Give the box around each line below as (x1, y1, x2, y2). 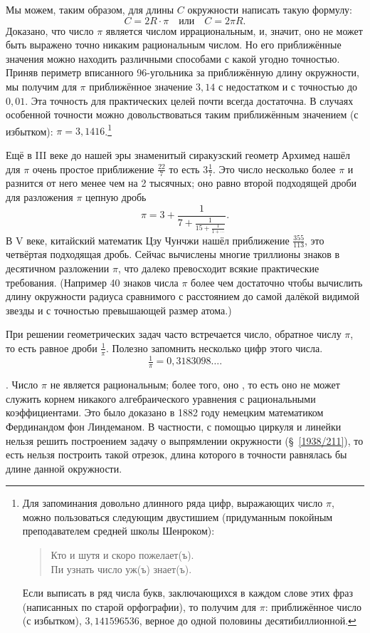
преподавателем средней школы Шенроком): (22, 523, 215, 538)
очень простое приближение (32, 161, 154, 176)
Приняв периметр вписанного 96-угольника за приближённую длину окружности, (6, 65, 360, 80)
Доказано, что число (6, 23, 94, 38)
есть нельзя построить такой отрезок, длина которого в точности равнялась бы (6, 447, 347, 462)
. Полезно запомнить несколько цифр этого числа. (105, 340, 323, 355)
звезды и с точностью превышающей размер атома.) (6, 302, 232, 317)
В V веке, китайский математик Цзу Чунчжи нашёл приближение (6, 232, 290, 247)
